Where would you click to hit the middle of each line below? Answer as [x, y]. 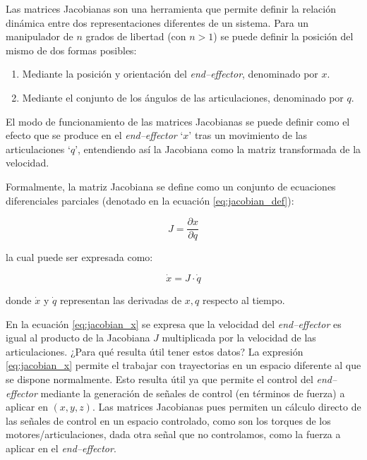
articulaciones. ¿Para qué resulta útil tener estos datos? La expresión [155, 351]
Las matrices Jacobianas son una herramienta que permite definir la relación [171, 8]
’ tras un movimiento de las [248, 135]
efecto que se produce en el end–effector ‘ [95, 135]
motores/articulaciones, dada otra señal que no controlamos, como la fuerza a [173, 434]
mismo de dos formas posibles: [71, 50]
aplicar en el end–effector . [61, 448]
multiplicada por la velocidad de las [239, 338]
